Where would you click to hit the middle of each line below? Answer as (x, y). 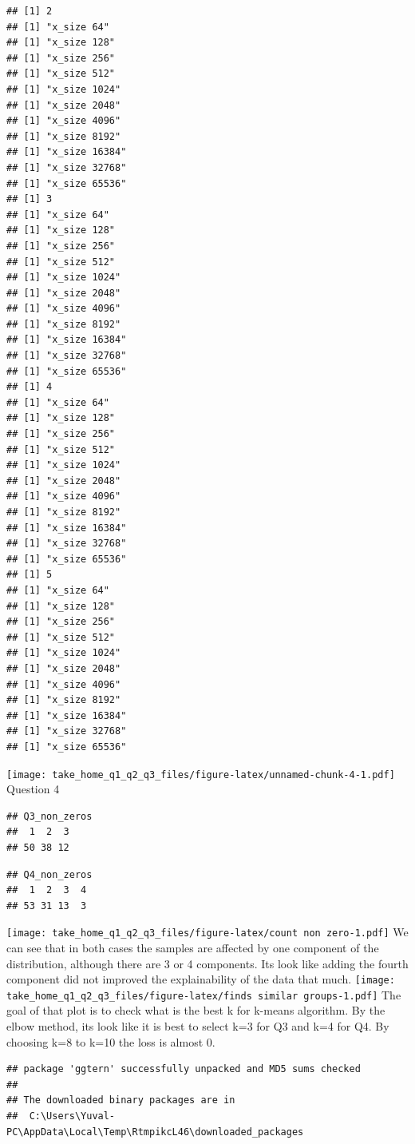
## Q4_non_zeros (49, 874)
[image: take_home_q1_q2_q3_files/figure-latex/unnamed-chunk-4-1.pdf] (201, 775)
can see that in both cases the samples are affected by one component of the (193, 947)
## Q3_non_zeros (49, 816)
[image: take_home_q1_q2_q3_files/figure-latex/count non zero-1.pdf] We (207, 932)
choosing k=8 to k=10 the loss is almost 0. (111, 1041)
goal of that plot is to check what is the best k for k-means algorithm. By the (196, 1010)
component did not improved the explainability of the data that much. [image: (201, 979)
